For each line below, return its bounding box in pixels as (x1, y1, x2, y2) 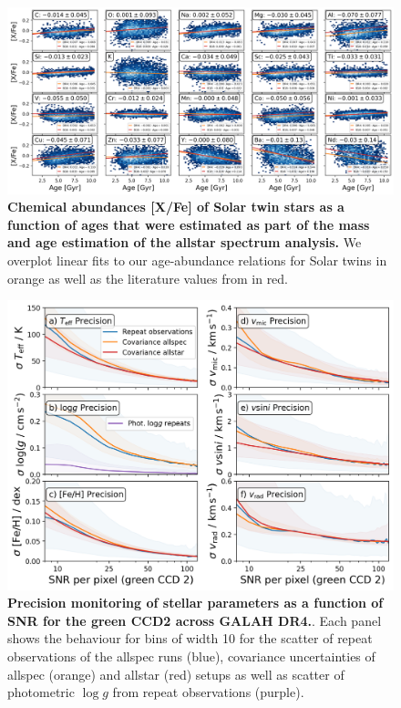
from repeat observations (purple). (112, 682, 304, 702)
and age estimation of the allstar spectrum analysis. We (7, 233, 362, 252)
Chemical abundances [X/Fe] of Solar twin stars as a (7, 197, 344, 216)
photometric (7, 682, 75, 702)
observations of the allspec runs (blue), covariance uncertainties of (7, 647, 375, 666)
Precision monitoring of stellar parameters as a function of (7, 593, 384, 612)
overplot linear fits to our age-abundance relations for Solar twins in (7, 250, 387, 269)
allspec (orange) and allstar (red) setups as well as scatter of (7, 664, 344, 683)
